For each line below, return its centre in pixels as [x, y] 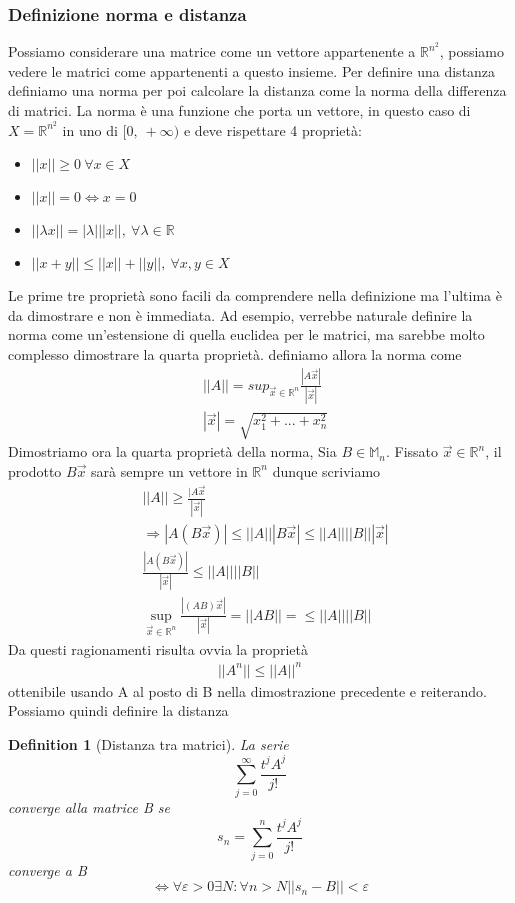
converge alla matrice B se [89, 806]
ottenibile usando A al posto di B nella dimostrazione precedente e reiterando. [247, 690]
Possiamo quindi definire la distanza [118, 710]
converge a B [47, 869]
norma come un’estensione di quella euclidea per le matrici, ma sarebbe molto [246, 334]
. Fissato [412, 451]
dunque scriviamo [326, 470]
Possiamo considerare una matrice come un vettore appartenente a [212, 51]
